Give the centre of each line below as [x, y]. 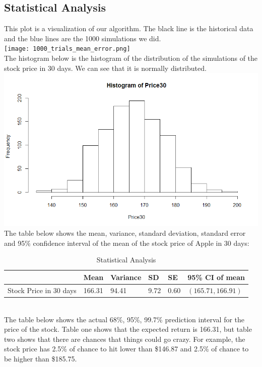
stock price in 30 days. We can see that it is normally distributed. [105, 68]
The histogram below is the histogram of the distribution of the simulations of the [131, 58]
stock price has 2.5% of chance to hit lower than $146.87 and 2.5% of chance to [126, 349]
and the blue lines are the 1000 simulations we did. [83, 38]
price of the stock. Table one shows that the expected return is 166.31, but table [128, 329]
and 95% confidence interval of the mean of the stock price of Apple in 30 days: [127, 243]
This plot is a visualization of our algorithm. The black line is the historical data [129, 28]
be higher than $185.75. [41, 358]
